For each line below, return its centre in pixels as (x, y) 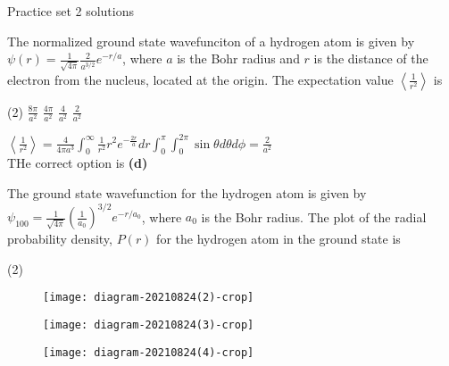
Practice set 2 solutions (71, 11)
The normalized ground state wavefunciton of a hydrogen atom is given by (211, 41)
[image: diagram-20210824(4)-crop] (149, 352)
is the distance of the (371, 58)
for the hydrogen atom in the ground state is (279, 239)
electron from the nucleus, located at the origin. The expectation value (200, 79)
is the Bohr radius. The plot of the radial (314, 216)
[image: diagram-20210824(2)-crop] (149, 298)
